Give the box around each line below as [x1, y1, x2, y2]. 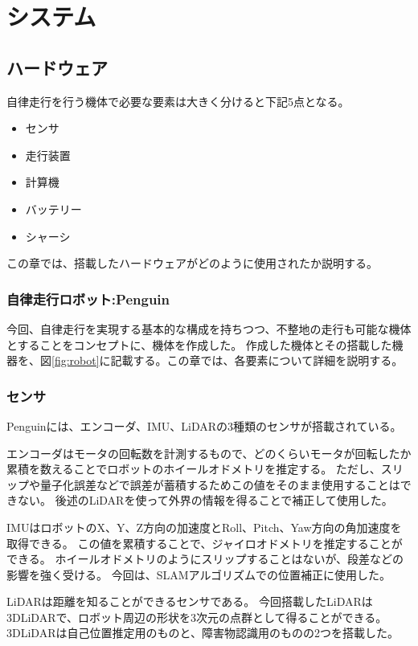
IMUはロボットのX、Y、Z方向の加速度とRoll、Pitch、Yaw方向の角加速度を [6, 518, 402, 535]
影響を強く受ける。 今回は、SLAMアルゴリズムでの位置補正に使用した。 [6, 566, 391, 583]
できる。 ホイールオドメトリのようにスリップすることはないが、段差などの [6, 550, 404, 567]
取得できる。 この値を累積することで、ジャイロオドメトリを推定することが [6, 534, 403, 551]
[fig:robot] [51, 352, 100, 369]
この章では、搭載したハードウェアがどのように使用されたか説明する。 [6, 255, 378, 272]
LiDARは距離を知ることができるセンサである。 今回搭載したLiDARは [6, 593, 373, 610]
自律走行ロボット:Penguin [6, 288, 170, 309]
